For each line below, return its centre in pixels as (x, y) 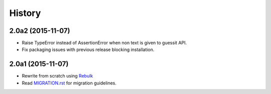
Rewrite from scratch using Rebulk (57, 76)
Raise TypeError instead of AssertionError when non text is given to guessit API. (104, 43)
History (25, 13)
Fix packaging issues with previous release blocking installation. (88, 49)
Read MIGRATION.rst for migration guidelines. (69, 83)
